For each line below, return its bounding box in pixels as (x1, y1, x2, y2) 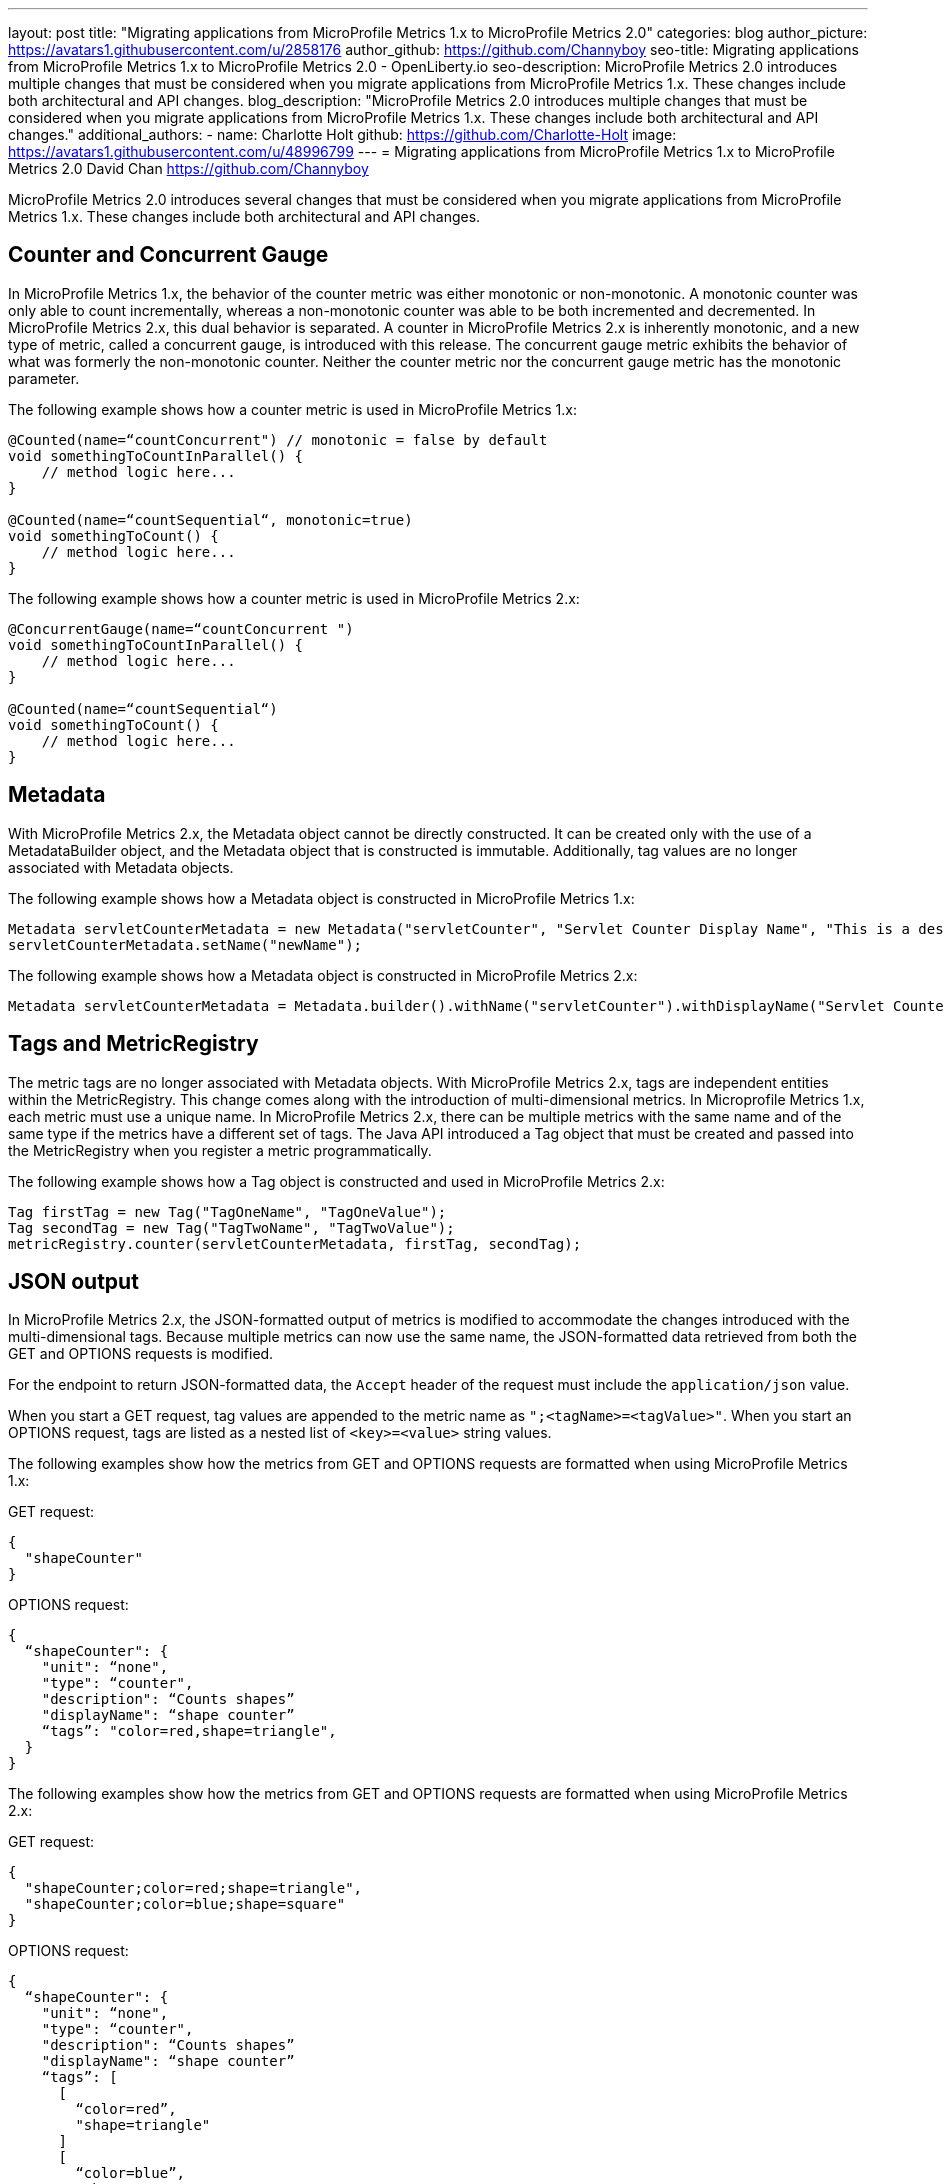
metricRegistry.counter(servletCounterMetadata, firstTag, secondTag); (8, 1235, 582, 1252)
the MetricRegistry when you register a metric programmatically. (8, 1141, 432, 1159)
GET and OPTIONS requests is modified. (8, 1345, 274, 1363)
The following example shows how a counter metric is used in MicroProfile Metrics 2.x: (8, 589, 580, 607)
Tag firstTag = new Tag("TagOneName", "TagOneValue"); (8, 1203, 447, 1220)
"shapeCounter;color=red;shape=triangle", (24, 1880, 363, 1897)
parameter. (8, 369, 80, 387)
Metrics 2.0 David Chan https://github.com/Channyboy (8, 160, 369, 177)
